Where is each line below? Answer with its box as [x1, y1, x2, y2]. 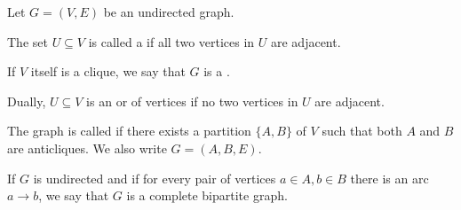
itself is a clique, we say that [30, 62, 186, 81]
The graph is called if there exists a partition [7, 121, 251, 140]
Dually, [7, 91, 46, 110]
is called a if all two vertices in [88, 32, 255, 51]
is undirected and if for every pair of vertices [33, 168, 276, 187]
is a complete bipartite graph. [126, 186, 288, 205]
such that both [322, 121, 402, 140]
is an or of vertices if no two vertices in [86, 91, 298, 110]
